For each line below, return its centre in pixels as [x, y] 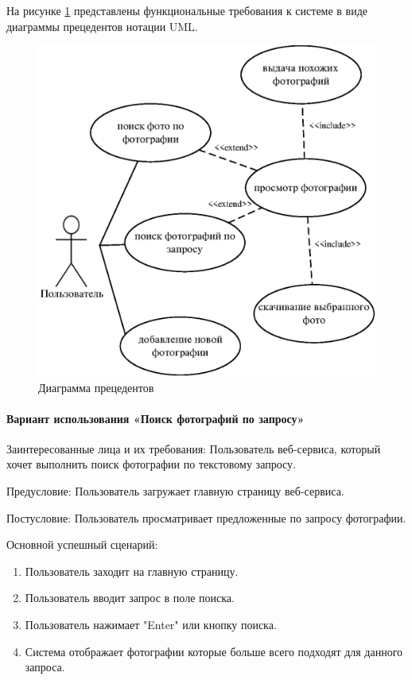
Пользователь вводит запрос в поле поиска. [130, 598]
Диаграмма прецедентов [96, 387]
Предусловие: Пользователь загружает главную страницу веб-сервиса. [175, 491]
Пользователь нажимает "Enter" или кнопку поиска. [151, 625]
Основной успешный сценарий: [82, 544]
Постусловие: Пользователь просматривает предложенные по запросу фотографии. [206, 517]
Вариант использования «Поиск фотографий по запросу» [155, 418]
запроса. [45, 667]
